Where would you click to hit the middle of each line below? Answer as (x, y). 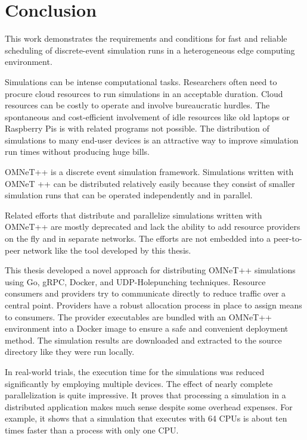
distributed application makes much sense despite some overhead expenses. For (149, 406)
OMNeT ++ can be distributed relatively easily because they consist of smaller (150, 183)
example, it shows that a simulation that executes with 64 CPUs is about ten (146, 418)
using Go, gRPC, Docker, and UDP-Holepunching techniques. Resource (135, 281)
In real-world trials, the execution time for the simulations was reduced (135, 371)
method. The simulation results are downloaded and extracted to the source (143, 340)
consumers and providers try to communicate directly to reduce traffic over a (145, 293)
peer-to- (288, 238)
